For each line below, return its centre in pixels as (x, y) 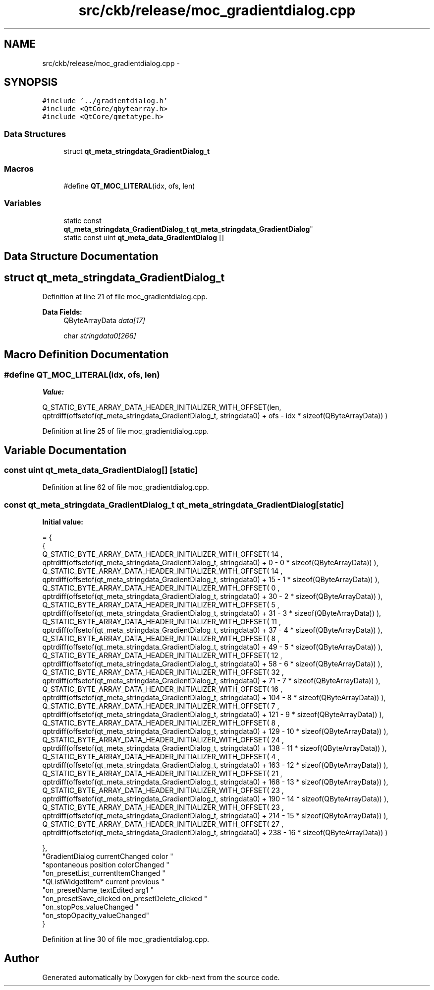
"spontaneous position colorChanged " (106, 865)
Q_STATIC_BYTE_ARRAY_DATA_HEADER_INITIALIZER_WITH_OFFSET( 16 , (162, 689)
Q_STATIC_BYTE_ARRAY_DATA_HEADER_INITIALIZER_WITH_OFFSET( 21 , (162, 774)
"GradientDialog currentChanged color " (108, 857)
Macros (19, 168)
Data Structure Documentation (81, 257)
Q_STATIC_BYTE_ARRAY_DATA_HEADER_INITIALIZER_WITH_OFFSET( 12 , (162, 656)
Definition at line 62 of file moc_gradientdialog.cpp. (126, 487)
